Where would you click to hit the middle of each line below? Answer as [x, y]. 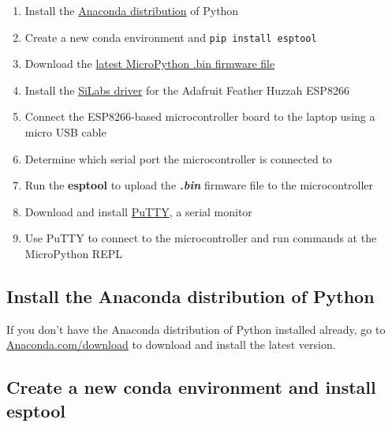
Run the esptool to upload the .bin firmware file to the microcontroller [199, 185]
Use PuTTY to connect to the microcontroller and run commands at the [201, 238]
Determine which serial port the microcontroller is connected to [178, 158]
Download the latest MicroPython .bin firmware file [150, 64]
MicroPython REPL [73, 253]
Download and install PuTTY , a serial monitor [138, 211]
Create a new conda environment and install [191, 387]
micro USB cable [65, 132]
